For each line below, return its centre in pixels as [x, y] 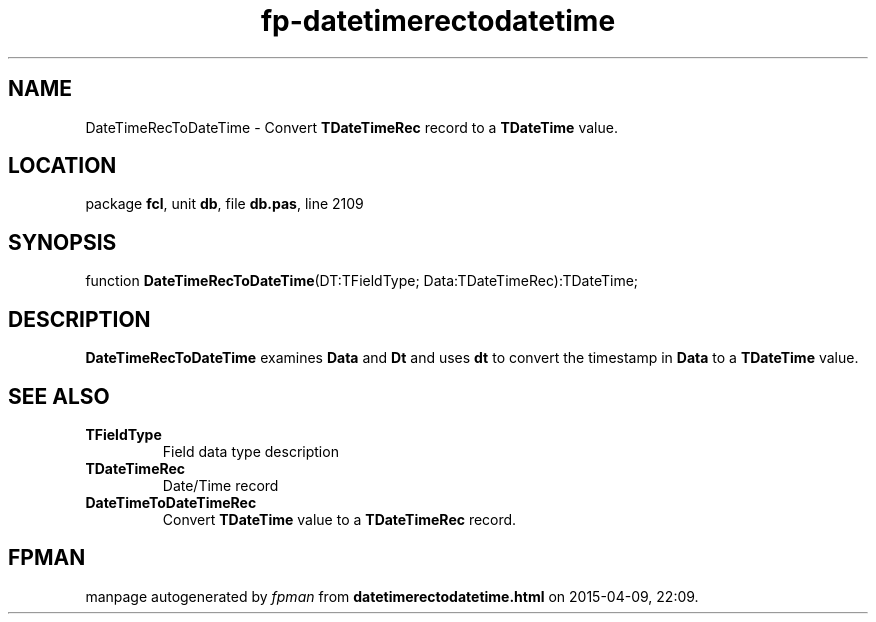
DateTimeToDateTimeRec [171, 502]
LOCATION [62, 166]
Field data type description [250, 451]
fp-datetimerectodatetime [438, 21]
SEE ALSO [59, 396]
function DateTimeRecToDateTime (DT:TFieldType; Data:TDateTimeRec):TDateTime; [362, 281]
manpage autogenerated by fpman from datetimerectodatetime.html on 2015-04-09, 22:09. [392, 596]
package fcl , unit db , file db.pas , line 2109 [224, 204]
